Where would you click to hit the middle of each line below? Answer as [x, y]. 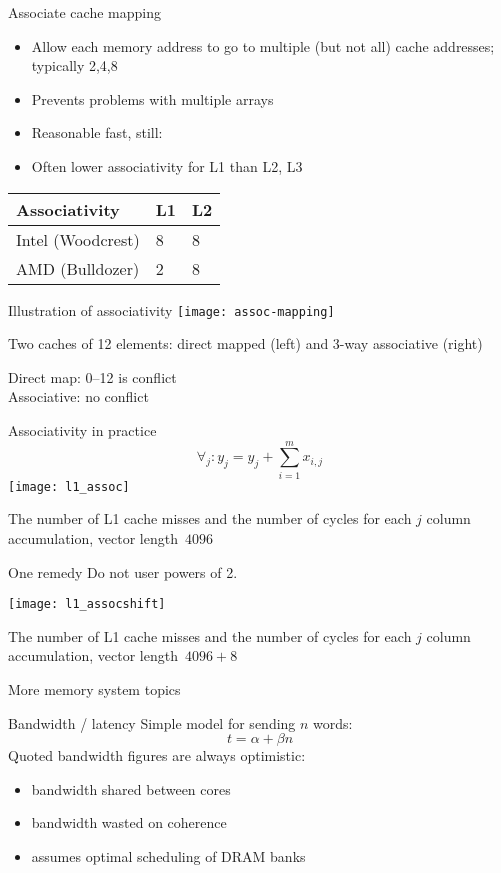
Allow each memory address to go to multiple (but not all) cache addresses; [263, 45]
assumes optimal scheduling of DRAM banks [168, 855]
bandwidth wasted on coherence [129, 822]
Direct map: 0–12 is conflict [92, 376]
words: [333, 722]
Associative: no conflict [78, 396]
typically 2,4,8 [74, 65]
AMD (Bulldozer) [78, 268]
